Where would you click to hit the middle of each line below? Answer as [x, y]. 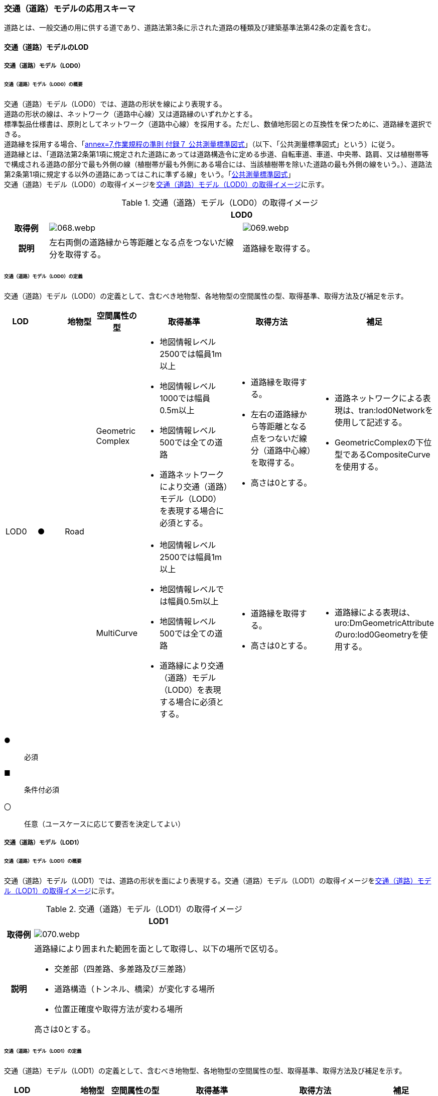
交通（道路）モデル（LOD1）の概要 [43, 861]
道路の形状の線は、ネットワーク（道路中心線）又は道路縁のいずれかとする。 [130, 114]
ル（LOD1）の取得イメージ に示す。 [61, 890]
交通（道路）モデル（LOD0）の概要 [43, 84]
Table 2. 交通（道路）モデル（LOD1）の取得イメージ [144, 909]
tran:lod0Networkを [396, 410]
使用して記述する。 [371, 422]
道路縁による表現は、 [375, 612]
